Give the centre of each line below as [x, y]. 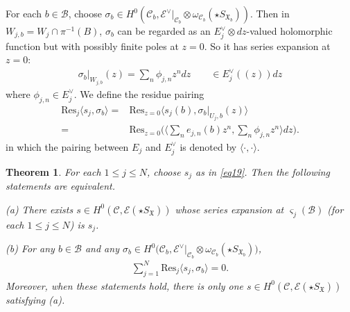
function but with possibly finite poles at [92, 46]
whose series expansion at [229, 209]
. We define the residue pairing [139, 93]
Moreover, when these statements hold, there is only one [124, 285]
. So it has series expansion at [267, 46]
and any [102, 248]
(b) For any [30, 248]
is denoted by [208, 146]
